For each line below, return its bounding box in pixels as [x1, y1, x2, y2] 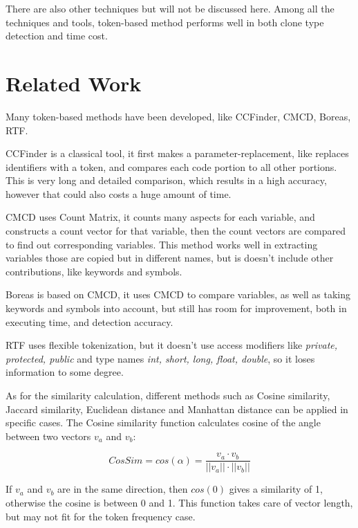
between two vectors [6, 428, 91, 443]
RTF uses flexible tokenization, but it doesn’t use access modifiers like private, [6, 338, 338, 352]
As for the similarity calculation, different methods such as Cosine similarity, [6, 388, 330, 402]
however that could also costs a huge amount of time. [6, 186, 232, 201]
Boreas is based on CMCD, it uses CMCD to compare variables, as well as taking [6, 287, 351, 302]
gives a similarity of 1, [229, 482, 323, 496]
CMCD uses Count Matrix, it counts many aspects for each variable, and [6, 210, 315, 224]
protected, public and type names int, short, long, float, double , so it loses [6, 351, 315, 365]
